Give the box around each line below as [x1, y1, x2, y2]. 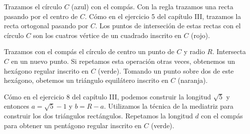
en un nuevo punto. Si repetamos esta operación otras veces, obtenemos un [11, 56, 235, 66]
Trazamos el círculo [4, 1, 62, 11]
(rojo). [190, 30, 210, 40]
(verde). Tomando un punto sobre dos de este [98, 65, 234, 76]
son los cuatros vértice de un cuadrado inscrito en [33, 30, 182, 40]
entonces [4, 101, 29, 111]
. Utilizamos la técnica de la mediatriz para [104, 101, 233, 111]
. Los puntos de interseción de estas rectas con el [95, 20, 241, 31]
